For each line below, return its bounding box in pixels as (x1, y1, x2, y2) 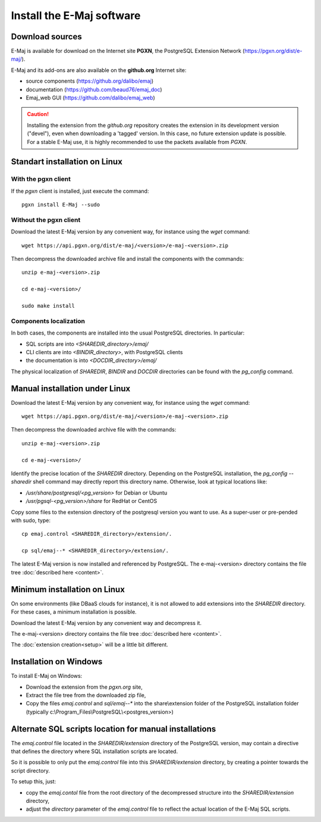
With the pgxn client (11, 175, 71, 183)
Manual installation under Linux (11, 383, 131, 393)
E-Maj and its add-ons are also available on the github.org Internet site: (11, 66, 187, 74)
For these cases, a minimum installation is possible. (11, 608, 137, 615)
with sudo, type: (11, 517, 51, 524)
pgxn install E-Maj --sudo (21, 201, 100, 208)
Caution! (27, 111, 49, 118)
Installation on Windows (11, 657, 103, 667)
